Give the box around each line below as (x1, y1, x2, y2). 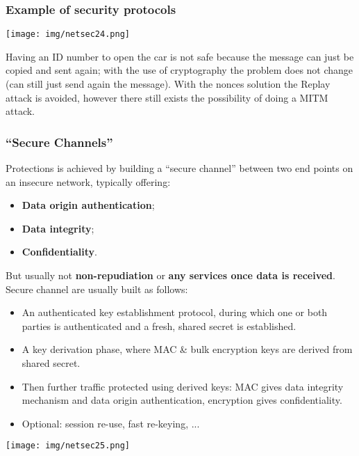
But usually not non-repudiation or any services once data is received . (6, 268, 335, 283)
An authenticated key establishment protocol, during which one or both (22, 305, 328, 320)
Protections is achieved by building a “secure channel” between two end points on (6, 161, 353, 175)
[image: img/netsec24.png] (6, 29, 130, 40)
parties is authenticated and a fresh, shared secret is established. (22, 318, 297, 333)
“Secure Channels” (6, 133, 113, 150)
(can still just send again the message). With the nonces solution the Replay (6, 77, 331, 91)
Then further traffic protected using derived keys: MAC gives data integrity (22, 379, 344, 393)
